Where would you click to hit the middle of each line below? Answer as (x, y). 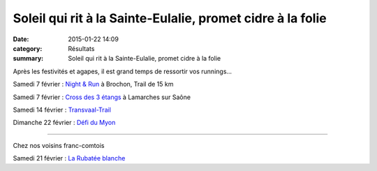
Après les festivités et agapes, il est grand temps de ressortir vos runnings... (123, 71)
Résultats (81, 48)
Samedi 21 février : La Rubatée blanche (69, 158)
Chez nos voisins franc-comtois (59, 145)
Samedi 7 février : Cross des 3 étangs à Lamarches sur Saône (102, 97)
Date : (21, 39)
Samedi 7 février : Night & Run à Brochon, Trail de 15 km (93, 84)
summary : (28, 59)
